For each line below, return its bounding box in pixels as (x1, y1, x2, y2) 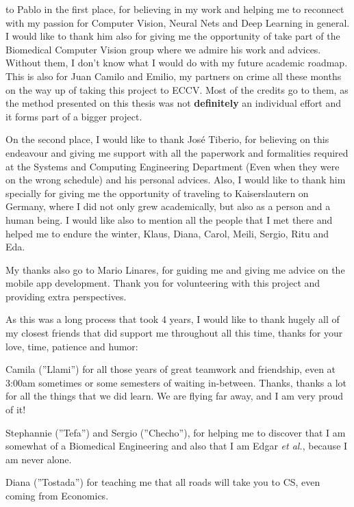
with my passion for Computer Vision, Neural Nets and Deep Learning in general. (5, 15, 350, 29)
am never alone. (5, 452, 72, 466)
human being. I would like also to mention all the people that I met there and (5, 212, 333, 226)
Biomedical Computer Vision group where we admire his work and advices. (5, 42, 321, 56)
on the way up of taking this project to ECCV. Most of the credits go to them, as (5, 82, 349, 96)
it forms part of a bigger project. (5, 109, 142, 123)
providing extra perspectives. (5, 289, 127, 303)
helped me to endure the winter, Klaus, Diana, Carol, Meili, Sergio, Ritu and (5, 226, 329, 240)
